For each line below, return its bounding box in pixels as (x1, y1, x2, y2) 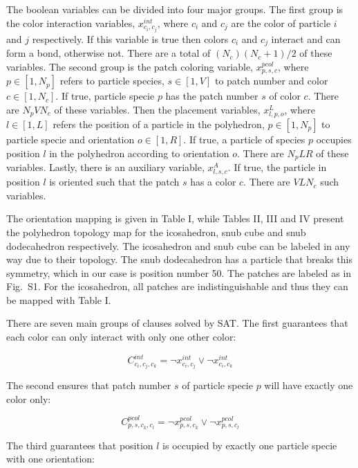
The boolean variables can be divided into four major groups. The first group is (6, 2, 343, 16)
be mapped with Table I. (6, 292, 111, 307)
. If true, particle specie (55, 89, 155, 103)
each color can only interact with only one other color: (6, 330, 236, 344)
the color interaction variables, (6, 15, 135, 30)
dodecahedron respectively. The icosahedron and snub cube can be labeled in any (6, 238, 350, 253)
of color (269, 89, 301, 103)
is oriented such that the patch (49, 174, 180, 189)
